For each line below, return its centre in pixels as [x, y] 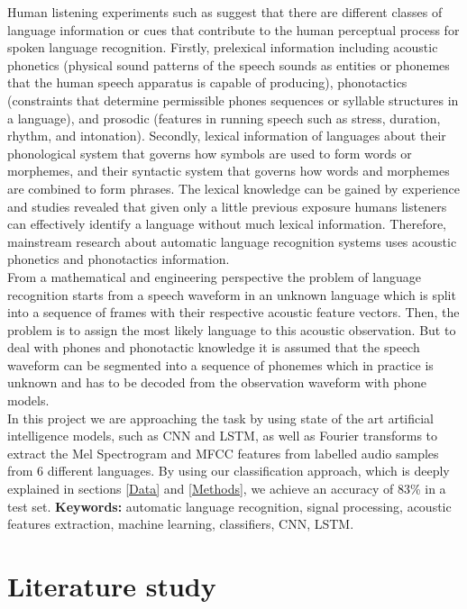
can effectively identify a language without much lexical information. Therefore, [227, 224]
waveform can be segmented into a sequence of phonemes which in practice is [220, 364]
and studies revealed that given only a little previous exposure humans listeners [227, 206]
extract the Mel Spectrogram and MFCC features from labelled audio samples [223, 453]
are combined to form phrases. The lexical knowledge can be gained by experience [233, 188]
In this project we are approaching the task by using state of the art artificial [221, 418]
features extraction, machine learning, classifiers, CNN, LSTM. [181, 524]
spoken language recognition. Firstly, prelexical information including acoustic [223, 47]
